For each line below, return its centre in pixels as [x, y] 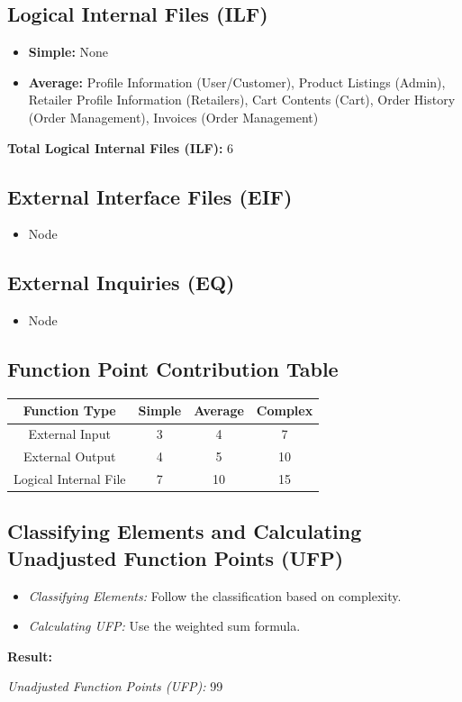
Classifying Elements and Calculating [185, 531]
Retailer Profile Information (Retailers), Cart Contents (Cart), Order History [242, 100]
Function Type [69, 410]
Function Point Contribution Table [173, 369]
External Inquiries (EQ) [121, 283]
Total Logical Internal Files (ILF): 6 [121, 147]
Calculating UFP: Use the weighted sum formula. [164, 626]
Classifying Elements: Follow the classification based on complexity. [215, 595]
